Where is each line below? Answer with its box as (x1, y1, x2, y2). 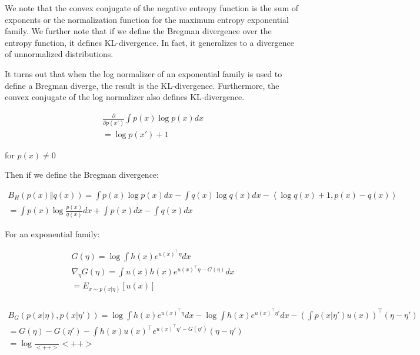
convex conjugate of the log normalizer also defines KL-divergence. (5, 91, 245, 103)
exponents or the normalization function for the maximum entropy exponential (5, 13, 289, 25)
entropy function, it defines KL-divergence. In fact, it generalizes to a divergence (5, 36, 295, 48)
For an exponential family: (5, 227, 100, 240)
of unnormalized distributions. (5, 48, 114, 60)
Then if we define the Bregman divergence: (5, 168, 159, 181)
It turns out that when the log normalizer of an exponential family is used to (5, 67, 282, 79)
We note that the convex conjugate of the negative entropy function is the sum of (5, 2, 299, 14)
